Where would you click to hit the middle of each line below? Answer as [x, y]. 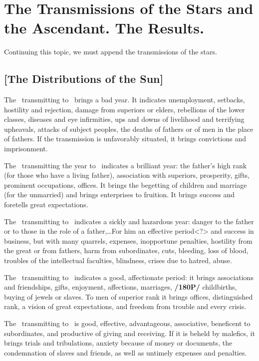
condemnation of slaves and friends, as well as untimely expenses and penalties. [126, 352]
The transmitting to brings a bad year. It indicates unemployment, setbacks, [125, 100]
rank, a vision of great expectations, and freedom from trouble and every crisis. [125, 306]
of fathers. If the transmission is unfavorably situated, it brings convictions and [125, 139]
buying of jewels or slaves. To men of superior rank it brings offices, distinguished [129, 296]
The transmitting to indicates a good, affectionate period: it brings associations [129, 277]
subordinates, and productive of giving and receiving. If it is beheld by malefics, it [129, 333]
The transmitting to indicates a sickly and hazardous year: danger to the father [129, 221]
